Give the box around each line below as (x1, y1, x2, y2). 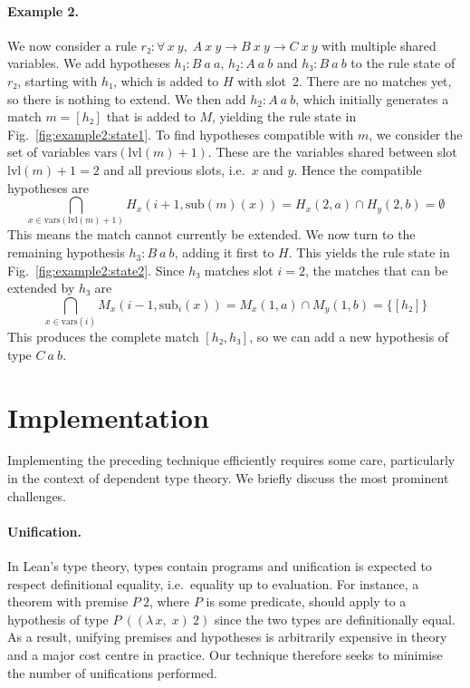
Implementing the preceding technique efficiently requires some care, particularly (7, 451, 456, 470)
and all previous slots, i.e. (103, 160, 245, 179)
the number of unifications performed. (7, 663, 218, 682)
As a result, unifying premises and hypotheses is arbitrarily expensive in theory (7, 627, 447, 646)
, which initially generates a (295, 89, 449, 108)
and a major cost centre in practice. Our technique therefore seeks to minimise (7, 645, 443, 664)
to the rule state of (350, 53, 456, 73)
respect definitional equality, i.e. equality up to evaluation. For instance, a (7, 574, 419, 593)
